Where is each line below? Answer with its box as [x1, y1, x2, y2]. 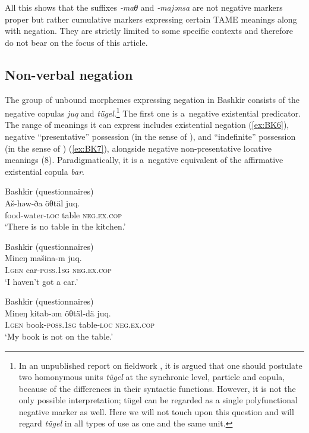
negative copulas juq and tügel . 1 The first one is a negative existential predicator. [5, 105, 301, 119]
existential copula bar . [5, 165, 85, 177]
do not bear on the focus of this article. [5, 36, 148, 48]
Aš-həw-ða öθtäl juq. [5, 196, 80, 209]
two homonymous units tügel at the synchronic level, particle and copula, [18, 371, 285, 383]
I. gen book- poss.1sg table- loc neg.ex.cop [5, 318, 155, 331]
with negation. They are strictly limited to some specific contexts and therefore [5, 24, 293, 37]
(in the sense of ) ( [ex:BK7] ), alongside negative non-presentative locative [5, 142, 272, 154]
